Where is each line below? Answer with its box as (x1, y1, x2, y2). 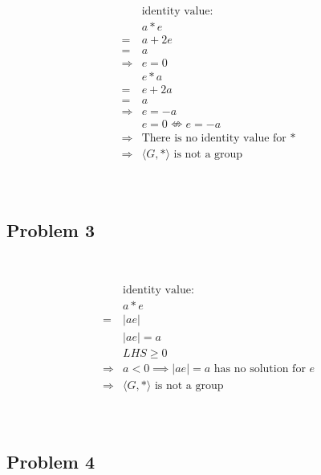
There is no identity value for (141, 132, 286, 144)
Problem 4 (6, 448, 95, 473)
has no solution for (213, 362, 306, 375)
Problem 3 (6, 217, 95, 242)
